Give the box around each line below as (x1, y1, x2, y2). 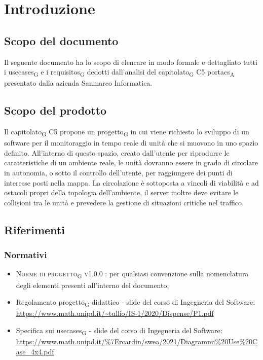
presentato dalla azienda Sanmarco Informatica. (4, 78, 153, 88)
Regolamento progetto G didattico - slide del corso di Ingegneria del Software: (16, 297, 255, 308)
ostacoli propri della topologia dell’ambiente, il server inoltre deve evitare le (4, 187, 239, 198)
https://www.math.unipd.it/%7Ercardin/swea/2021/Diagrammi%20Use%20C (16, 336, 258, 346)
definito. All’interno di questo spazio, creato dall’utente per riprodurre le (4, 147, 230, 158)
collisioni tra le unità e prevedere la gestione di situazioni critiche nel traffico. (4, 197, 244, 207)
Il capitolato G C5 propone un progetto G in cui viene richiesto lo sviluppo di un (4, 126, 249, 138)
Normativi (4, 248, 47, 261)
